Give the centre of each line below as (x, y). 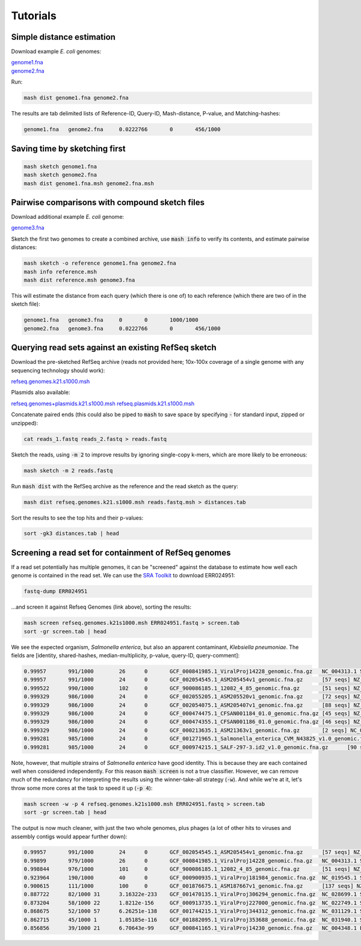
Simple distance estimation (63, 37)
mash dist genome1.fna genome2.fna (76, 98)
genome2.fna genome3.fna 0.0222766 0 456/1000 (122, 328)
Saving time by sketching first (68, 148)
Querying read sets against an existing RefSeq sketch (114, 348)
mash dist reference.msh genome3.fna (79, 280)
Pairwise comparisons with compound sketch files (108, 202)
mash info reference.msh (60, 272)
